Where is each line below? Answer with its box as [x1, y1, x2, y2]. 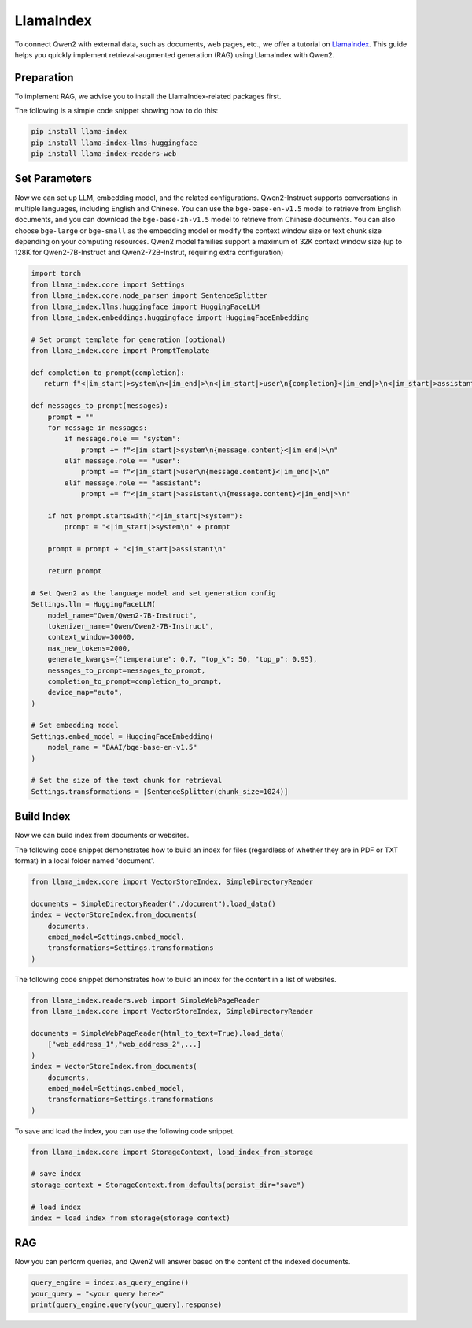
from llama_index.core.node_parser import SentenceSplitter [31, 291, 268, 300]
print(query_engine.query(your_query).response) [31, 1300, 223, 1309]
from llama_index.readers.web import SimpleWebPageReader [31, 996, 260, 1004]
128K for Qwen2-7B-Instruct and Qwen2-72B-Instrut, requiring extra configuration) [14, 248, 284, 258]
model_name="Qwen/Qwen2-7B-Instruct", [47, 610, 197, 620]
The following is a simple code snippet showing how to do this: [14, 106, 219, 116]
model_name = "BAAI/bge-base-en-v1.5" [47, 743, 197, 752]
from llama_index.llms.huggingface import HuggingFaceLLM [31, 302, 260, 311]
